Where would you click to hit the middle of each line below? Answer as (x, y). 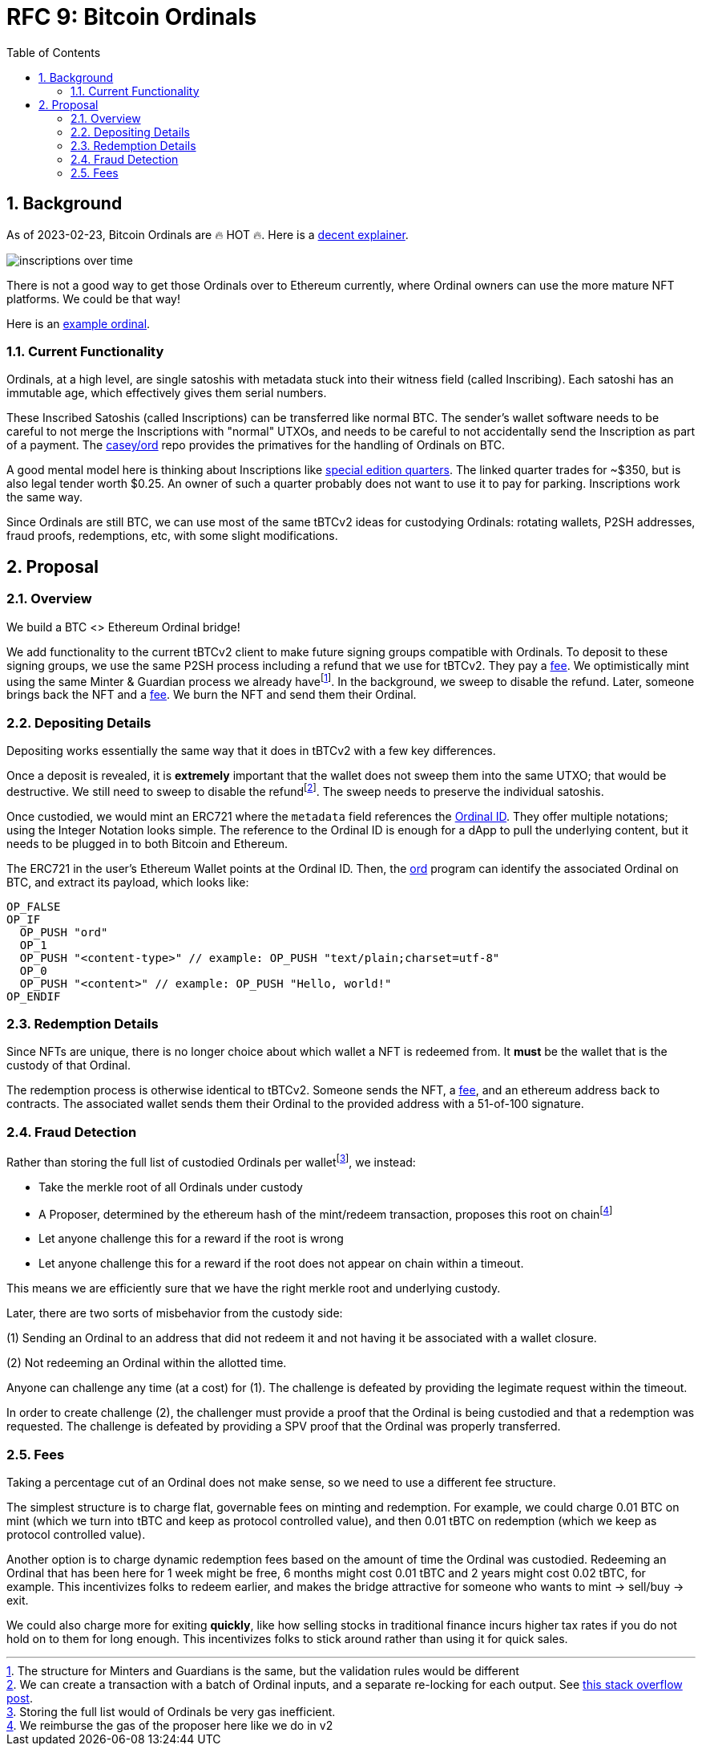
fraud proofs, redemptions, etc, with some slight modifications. (172, 536)
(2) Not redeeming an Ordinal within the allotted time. (147, 1363)
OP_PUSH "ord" (64, 932)
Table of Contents (54, 52)
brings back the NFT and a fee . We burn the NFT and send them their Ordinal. (212, 695)
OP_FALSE (34, 906)
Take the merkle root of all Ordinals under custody (171, 1187)
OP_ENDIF (34, 996)
